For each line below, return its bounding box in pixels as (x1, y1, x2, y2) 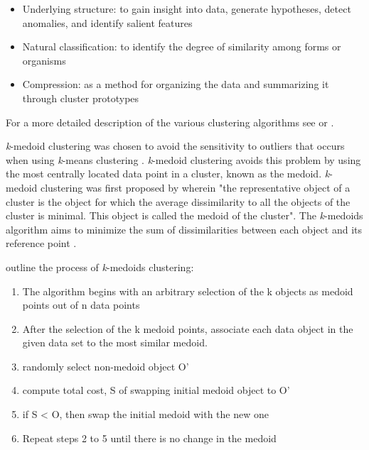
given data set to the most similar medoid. (22, 335, 208, 350)
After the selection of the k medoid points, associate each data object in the (22, 321, 353, 336)
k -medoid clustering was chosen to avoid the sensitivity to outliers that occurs (6, 138, 345, 153)
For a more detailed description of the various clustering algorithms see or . (6, 114, 334, 129)
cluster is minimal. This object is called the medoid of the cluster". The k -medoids (6, 208, 363, 223)
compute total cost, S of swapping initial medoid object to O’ (22, 383, 290, 397)
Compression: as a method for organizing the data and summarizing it (22, 77, 329, 92)
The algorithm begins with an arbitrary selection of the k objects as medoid (22, 283, 353, 298)
